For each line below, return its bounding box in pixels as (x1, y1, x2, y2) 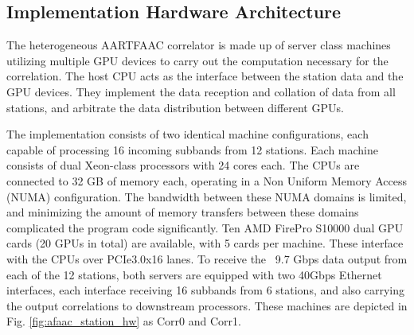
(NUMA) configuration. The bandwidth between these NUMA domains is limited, (6, 188, 407, 205)
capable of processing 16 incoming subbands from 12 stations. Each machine (6, 141, 379, 158)
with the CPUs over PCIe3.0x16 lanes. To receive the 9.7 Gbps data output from (6, 250, 408, 267)
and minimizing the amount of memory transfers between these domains (6, 204, 359, 220)
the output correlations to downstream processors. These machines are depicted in (6, 297, 408, 314)
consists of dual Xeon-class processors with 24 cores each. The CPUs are (6, 157, 360, 173)
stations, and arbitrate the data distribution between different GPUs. (6, 99, 344, 115)
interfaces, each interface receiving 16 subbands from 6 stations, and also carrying (6, 282, 405, 298)
